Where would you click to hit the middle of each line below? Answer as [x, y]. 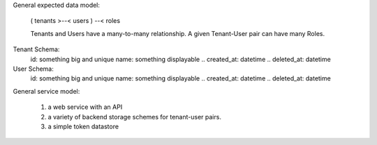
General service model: [46, 91]
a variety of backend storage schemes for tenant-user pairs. [134, 117]
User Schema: [33, 69]
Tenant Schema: [36, 49]
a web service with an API [85, 107]
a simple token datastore [83, 126]
